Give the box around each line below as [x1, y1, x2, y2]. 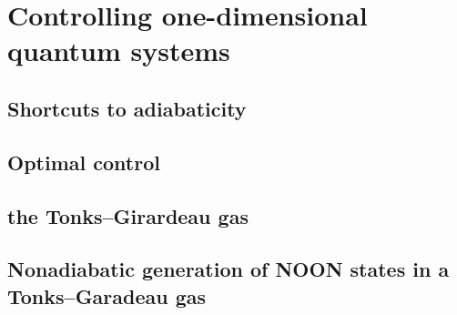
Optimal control [7, 147, 160, 176]
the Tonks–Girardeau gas [7, 201, 249, 229]
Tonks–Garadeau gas [7, 281, 207, 310]
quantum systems [7, 32, 230, 69]
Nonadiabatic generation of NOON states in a [7, 255, 450, 283]
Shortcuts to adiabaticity [7, 94, 247, 122]
